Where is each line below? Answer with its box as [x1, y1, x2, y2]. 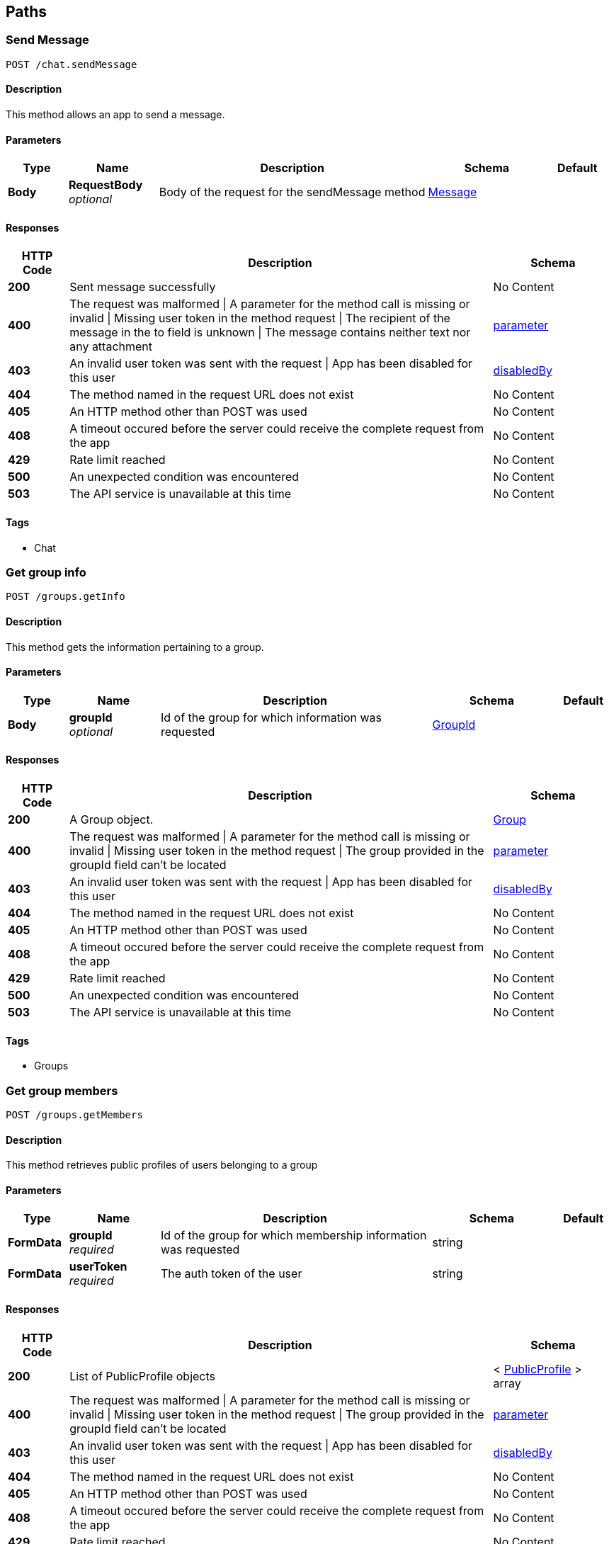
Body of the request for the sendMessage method [159, 185, 426, 200]
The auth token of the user [160, 1266, 302, 1281]
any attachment [69, 339, 153, 354]
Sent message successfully [69, 280, 216, 295]
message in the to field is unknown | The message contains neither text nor [69, 325, 471, 340]
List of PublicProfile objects [69, 1368, 215, 1383]
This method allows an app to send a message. [6, 108, 225, 121]
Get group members [6, 1083, 118, 1098]
